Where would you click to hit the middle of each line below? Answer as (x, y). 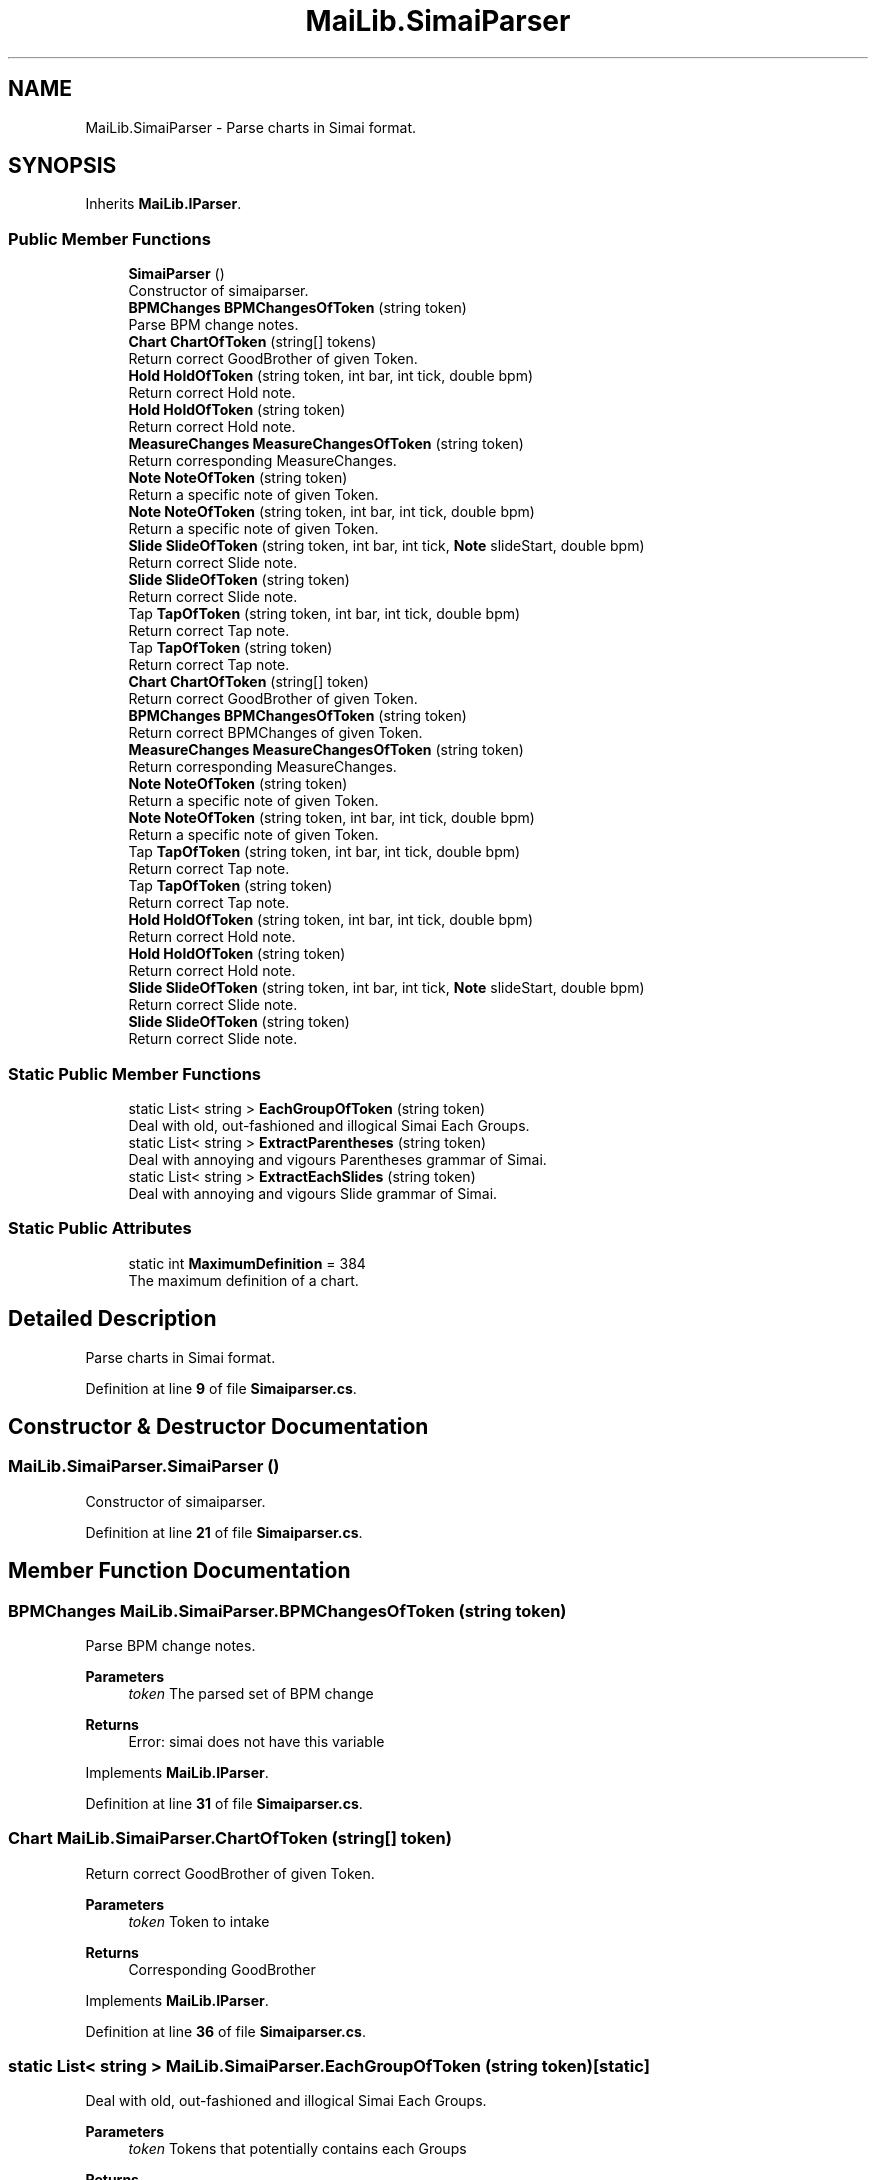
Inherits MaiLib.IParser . (163, 204)
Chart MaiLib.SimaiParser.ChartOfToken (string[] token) (230, 1838)
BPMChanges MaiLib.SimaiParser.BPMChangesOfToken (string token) (287, 1610)
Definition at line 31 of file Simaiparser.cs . (224, 1803)
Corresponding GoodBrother (222, 1969)
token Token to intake (199, 1921)
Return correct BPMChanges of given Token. (275, 733)
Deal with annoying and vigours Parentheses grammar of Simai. (337, 1159)
